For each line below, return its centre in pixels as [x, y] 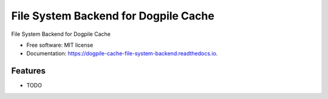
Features [28, 71]
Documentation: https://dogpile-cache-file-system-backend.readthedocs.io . [122, 53]
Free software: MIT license [60, 45]
